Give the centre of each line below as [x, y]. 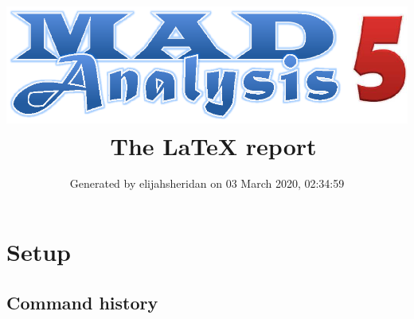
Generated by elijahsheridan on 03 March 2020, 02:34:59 [207, 183]
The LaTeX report [213, 145]
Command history [82, 302]
